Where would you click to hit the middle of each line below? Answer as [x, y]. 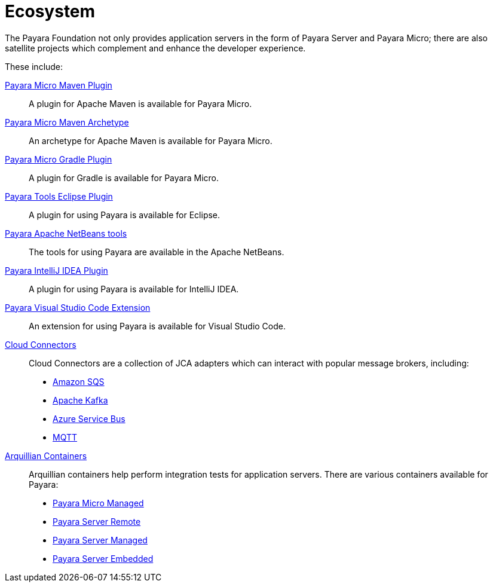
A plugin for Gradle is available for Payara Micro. [124, 178]
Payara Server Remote [97, 521]
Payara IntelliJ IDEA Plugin [56, 270]
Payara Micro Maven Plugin [59, 85]
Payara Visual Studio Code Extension [78, 307]
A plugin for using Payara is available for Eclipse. [125, 215]
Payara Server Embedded [103, 558]
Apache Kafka [80, 400]
